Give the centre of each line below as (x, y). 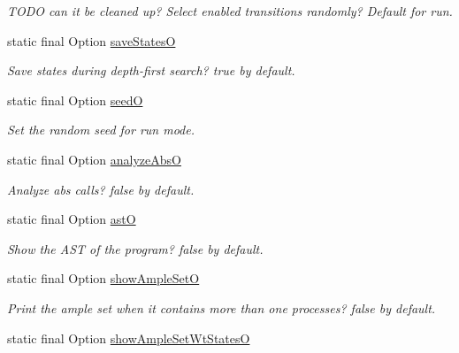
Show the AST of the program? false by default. (135, 248)
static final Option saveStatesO (92, 40)
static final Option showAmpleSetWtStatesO (129, 338)
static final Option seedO (75, 100)
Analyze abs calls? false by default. (101, 189)
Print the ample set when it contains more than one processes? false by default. (222, 307)
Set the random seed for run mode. (101, 130)
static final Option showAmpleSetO (103, 278)
